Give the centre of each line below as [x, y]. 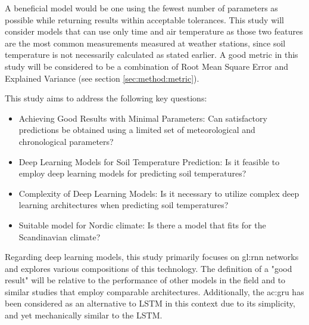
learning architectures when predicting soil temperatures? [124, 205]
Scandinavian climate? [60, 236]
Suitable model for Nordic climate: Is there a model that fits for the [142, 225]
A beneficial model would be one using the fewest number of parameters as [141, 8]
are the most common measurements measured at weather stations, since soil [145, 43]
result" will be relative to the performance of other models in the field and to [145, 280]
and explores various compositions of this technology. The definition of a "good [149, 268]
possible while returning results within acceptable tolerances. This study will [144, 19]
